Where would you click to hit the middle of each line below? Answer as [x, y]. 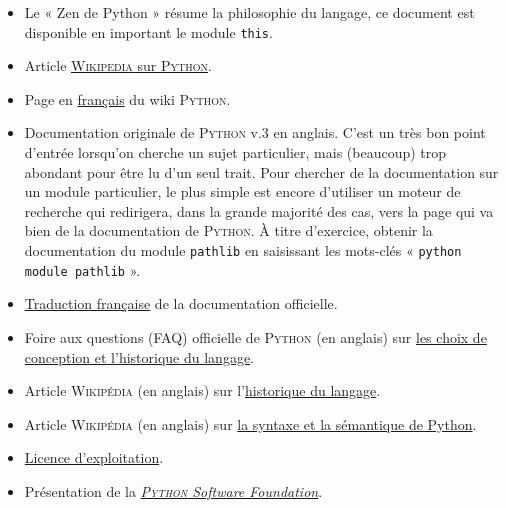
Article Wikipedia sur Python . [118, 65]
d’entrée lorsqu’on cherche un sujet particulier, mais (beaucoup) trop [235, 152]
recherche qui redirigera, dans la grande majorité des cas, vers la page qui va [259, 210]
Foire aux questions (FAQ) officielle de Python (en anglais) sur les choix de [255, 336]
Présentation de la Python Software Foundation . [173, 490]
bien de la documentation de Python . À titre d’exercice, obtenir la [228, 230]
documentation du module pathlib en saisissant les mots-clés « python [243, 250]
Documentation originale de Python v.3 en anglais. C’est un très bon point [255, 132]
